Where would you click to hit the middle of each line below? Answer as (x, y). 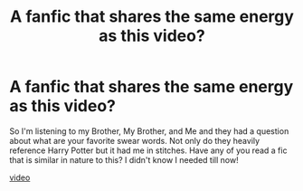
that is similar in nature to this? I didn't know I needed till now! (124, 159)
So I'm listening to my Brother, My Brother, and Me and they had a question (149, 131)
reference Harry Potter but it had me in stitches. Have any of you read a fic (148, 150)
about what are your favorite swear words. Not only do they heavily (135, 140)
